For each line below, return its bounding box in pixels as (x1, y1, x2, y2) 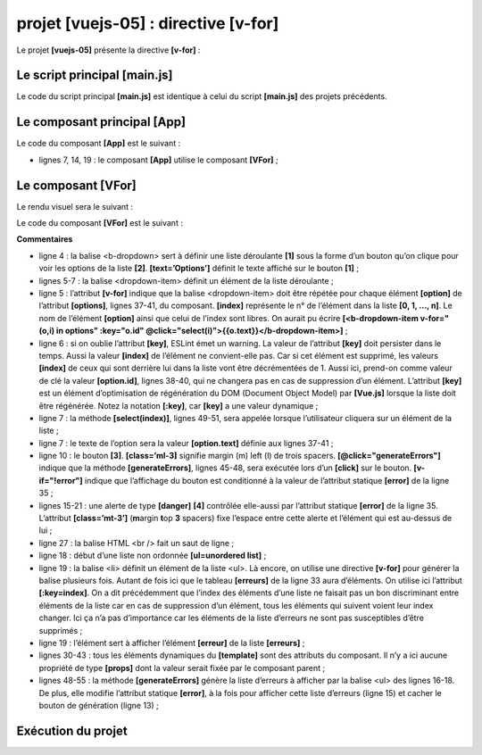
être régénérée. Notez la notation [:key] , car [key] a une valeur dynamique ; (38, 400, 319, 411)
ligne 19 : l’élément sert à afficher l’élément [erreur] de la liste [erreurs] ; (38, 637, 305, 648)
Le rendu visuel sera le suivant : (16, 201, 134, 212)
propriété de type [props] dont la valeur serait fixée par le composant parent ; (38, 662, 326, 673)
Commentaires (16, 234, 73, 245)
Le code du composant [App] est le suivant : (16, 138, 181, 149)
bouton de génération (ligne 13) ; (38, 700, 160, 710)
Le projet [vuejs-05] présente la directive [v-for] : (16, 45, 201, 55)
